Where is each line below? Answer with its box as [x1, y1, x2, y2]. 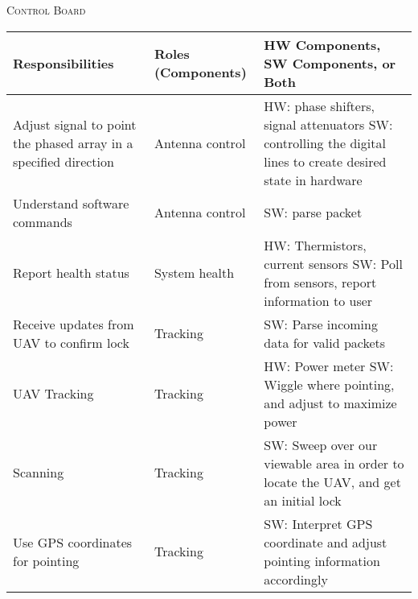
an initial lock [264, 490, 342, 510]
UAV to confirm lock [13, 333, 129, 352]
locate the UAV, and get [264, 472, 401, 491]
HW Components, [264, 35, 381, 54]
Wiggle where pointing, [264, 374, 395, 394]
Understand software [13, 193, 129, 213]
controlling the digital [264, 133, 386, 152]
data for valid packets [264, 333, 386, 352]
